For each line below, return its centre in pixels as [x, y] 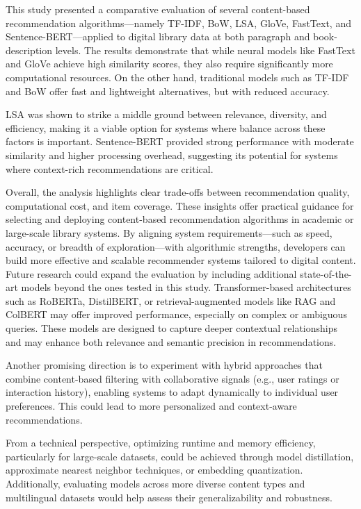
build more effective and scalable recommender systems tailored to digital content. [181, 260]
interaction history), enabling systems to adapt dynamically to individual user [172, 392]
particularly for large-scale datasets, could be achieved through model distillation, [180, 456]
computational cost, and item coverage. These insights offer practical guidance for [180, 205]
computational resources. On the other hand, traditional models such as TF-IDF [177, 77]
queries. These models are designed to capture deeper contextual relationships [172, 328]
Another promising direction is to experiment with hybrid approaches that [164, 365]
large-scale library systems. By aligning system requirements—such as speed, [169, 232]
